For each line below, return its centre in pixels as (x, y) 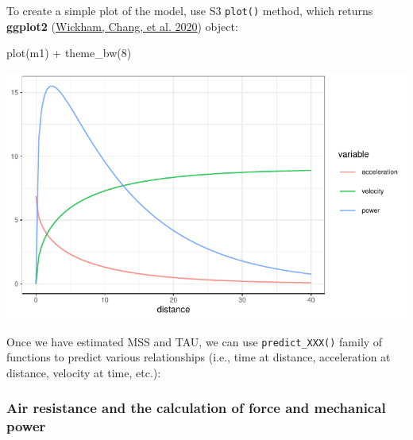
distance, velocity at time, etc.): (84, 372)
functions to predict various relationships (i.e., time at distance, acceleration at (199, 357)
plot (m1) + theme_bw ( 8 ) (69, 53)
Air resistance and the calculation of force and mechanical (196, 408)
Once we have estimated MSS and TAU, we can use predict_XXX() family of (195, 341)
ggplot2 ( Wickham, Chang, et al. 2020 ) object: (122, 26)
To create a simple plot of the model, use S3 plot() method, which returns (190, 10)
